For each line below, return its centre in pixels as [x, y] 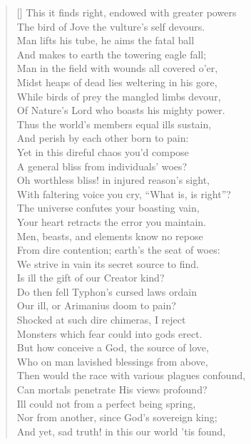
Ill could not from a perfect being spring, [106, 403]
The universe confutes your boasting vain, [108, 208]
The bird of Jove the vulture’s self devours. [111, 26]
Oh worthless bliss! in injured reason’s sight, [113, 180]
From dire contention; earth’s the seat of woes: [118, 250]
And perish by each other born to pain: [103, 138]
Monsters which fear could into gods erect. [109, 333]
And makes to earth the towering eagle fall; [112, 54]
